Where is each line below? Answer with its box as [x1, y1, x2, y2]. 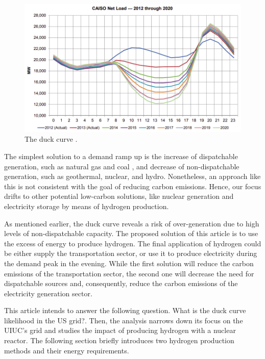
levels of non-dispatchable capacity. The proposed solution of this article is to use [4, 228, 258, 239]
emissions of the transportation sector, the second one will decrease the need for [4, 268, 254, 278]
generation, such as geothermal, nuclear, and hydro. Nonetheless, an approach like [4, 171, 261, 182]
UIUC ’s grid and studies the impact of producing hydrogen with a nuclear [4, 325, 236, 336]
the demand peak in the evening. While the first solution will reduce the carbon [4, 258, 254, 268]
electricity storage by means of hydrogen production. [4, 200, 169, 211]
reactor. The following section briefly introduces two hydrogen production [4, 335, 234, 346]
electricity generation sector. [4, 288, 92, 298]
